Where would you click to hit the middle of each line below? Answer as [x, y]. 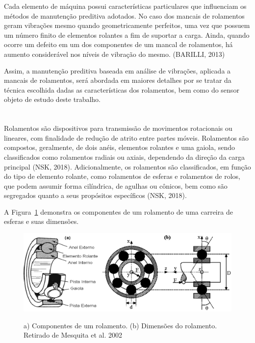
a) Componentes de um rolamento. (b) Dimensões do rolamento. [120, 325]
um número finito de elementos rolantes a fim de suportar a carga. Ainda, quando [127, 35]
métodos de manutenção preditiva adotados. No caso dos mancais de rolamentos [124, 15]
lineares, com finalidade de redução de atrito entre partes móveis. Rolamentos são [126, 137]
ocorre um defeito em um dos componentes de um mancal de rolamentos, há [118, 44]
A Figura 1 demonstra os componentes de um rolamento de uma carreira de [118, 211]
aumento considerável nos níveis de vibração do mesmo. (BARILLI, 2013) [115, 54]
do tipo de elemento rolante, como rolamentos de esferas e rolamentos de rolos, [122, 176]
